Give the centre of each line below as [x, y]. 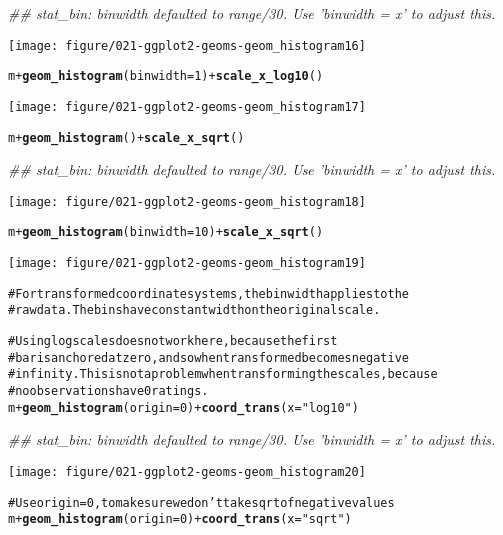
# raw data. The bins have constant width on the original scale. [194, 310]
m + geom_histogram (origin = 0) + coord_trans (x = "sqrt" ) [180, 519]
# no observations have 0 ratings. [108, 391]
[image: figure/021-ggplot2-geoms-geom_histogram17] [187, 106]
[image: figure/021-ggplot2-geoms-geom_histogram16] [187, 45]
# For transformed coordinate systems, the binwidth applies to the [208, 293]
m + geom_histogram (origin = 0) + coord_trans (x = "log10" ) [183, 407]
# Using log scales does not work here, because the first [173, 341]
